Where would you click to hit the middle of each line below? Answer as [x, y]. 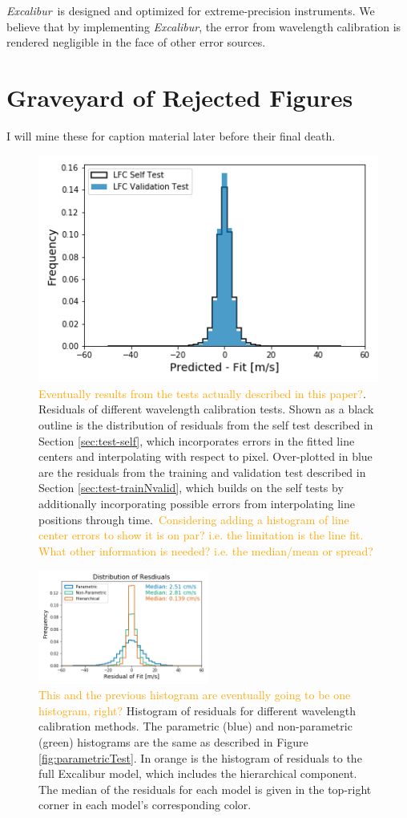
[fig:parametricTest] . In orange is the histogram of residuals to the [200, 757]
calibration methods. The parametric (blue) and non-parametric [195, 726]
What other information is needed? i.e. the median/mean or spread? [206, 550]
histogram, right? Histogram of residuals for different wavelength [197, 710]
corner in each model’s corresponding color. [145, 805]
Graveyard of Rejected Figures [180, 97]
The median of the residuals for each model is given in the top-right [205, 789]
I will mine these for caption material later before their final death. [171, 135]
